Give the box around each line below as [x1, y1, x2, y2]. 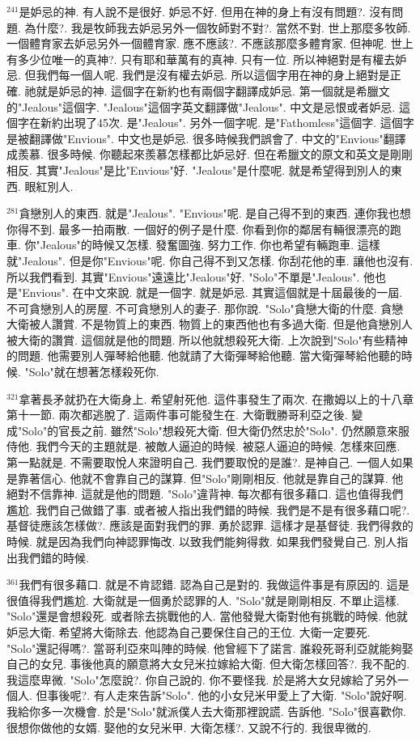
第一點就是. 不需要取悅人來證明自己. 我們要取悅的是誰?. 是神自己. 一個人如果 [6, 454, 414, 471]
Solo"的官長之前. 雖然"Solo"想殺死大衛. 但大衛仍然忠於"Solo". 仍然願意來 [22, 421, 399, 438]
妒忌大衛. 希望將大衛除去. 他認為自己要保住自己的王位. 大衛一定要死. [6, 623, 371, 640]
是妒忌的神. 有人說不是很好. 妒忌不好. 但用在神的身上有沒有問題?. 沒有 [19, 3, 392, 19]
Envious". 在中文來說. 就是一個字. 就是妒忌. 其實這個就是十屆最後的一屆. [22, 284, 403, 301]
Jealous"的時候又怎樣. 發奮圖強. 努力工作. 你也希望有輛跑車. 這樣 [40, 236, 380, 253]
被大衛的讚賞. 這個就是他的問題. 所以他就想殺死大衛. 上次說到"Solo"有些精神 [6, 331, 408, 348]
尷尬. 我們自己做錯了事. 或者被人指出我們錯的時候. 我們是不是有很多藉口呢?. [6, 501, 410, 518]
